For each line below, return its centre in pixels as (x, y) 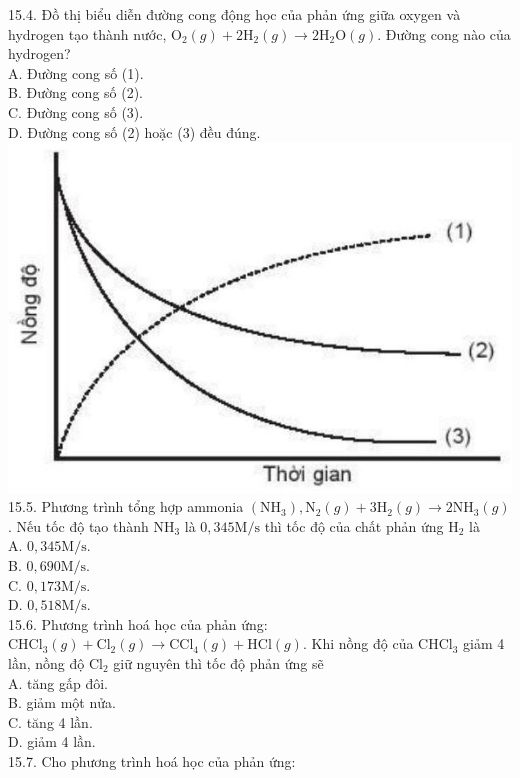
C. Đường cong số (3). (76, 111)
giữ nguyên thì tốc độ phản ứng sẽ (218, 663)
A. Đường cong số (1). (76, 72)
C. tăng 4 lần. (50, 721)
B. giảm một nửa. (62, 702)
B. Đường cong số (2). (76, 92)
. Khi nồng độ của (358, 643)
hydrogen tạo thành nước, (87, 33)
